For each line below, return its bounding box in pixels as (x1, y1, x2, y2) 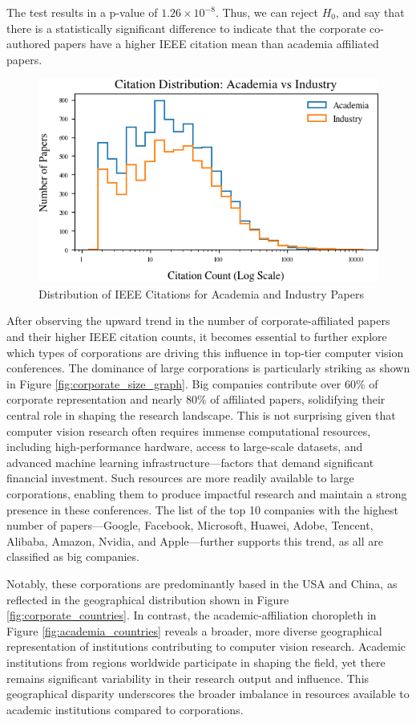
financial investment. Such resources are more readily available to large (6, 469, 354, 486)
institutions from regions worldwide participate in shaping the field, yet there (6, 653, 386, 670)
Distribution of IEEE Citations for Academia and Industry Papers (38, 285, 364, 302)
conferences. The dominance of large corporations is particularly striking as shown (6, 359, 410, 376)
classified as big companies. (6, 548, 139, 565)
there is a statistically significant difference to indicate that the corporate (6, 19, 366, 36)
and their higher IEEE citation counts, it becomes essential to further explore (6, 328, 387, 345)
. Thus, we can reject (215, 4, 318, 20)
